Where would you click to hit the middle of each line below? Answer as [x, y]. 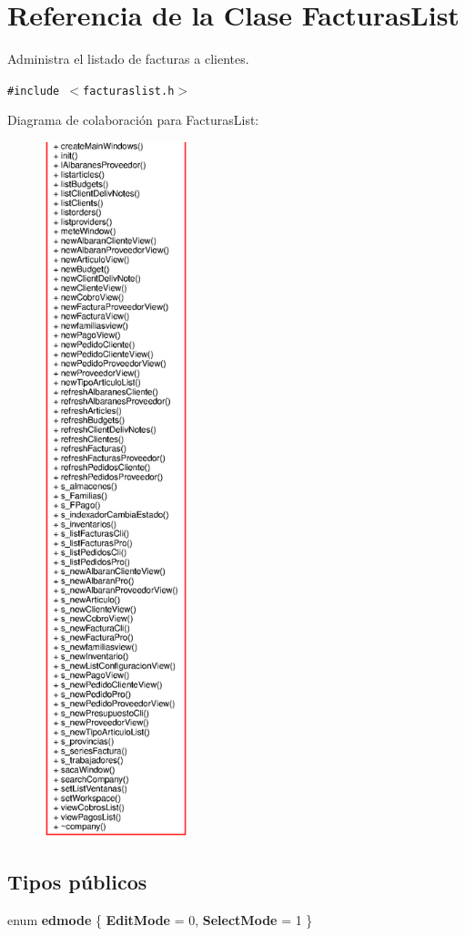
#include [34, 91]
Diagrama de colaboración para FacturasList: [133, 120]
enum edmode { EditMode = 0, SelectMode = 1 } [160, 919]
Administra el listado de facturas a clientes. [128, 59]
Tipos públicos [77, 881]
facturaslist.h [129, 91]
